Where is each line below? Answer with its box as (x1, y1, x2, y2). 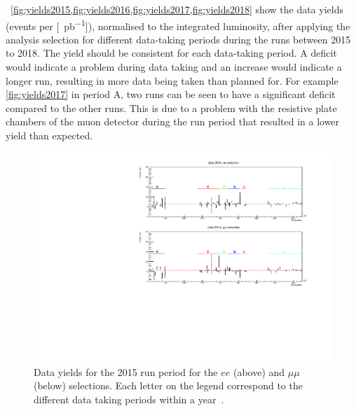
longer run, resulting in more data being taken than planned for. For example (6, 73, 338, 88)
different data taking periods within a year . (34, 392, 224, 407)
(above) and (233, 364, 285, 379)
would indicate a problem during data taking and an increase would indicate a (6, 60, 342, 74)
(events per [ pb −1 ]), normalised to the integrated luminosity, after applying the (6, 16, 350, 33)
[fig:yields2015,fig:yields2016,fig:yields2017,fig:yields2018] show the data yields (11, 2, 343, 16)
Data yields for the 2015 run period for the (34, 364, 218, 379)
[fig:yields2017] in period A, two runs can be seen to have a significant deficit (6, 87, 336, 102)
